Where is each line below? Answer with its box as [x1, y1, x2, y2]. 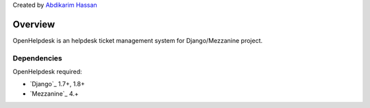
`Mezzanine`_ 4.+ [29, 89, 79, 98]
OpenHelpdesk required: [12, 68, 82, 76]
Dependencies [12, 53, 63, 62]
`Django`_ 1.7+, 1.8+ [29, 80, 85, 88]
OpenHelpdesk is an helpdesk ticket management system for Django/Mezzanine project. [12, 36, 263, 44]
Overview [12, 18, 56, 30]
